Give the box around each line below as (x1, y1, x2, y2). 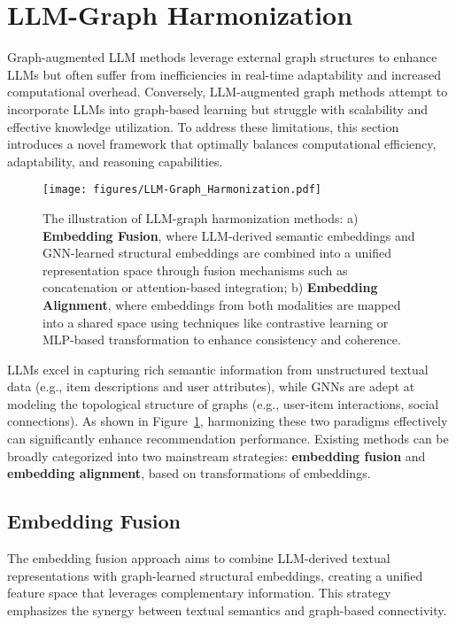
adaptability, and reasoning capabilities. (7, 151, 223, 170)
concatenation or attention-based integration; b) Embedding (43, 278, 378, 297)
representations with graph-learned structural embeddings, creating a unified (7, 566, 423, 584)
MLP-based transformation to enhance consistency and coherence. (43, 330, 401, 349)
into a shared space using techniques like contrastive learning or (43, 312, 389, 331)
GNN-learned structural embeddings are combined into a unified (43, 243, 391, 262)
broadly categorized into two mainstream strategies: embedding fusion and (7, 446, 426, 465)
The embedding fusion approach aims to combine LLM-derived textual (7, 549, 390, 567)
